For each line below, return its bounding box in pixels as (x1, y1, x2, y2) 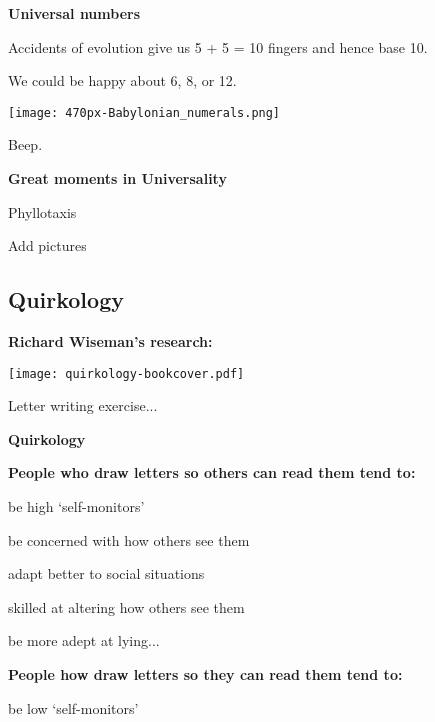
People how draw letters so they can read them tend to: (8, 664, 403, 685)
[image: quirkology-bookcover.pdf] (8, 366, 245, 381)
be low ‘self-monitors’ (8, 697, 139, 718)
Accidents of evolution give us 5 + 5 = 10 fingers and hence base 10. (8, 36, 428, 57)
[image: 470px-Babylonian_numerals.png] (8, 105, 281, 120)
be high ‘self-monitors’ (8, 496, 145, 517)
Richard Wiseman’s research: (8, 331, 213, 352)
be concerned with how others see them (8, 529, 250, 550)
